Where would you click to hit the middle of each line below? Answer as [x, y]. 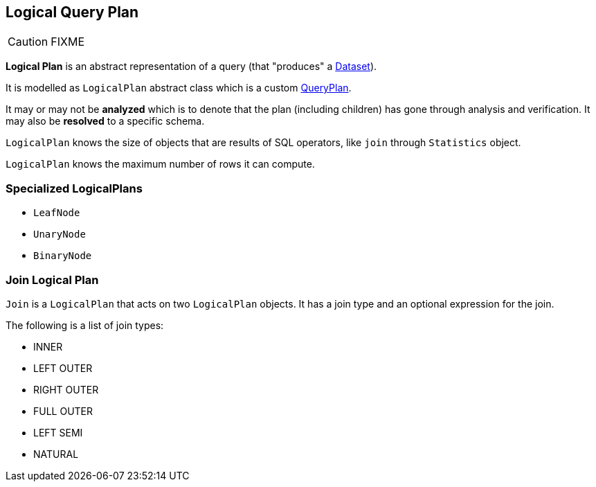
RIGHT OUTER [66, 389]
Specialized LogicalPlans [74, 188]
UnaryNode [60, 234]
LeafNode [57, 213]
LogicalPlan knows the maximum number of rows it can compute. [160, 164]
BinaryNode [63, 256]
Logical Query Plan [72, 12]
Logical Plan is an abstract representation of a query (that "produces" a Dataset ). [191, 67]
